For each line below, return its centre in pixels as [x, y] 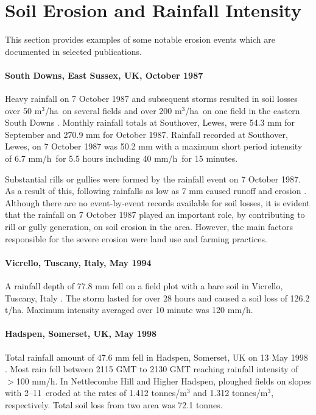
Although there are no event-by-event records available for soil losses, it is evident [157, 202]
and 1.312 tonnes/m [230, 393]
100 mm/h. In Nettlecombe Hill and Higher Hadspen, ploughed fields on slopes [163, 381]
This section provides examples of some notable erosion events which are [140, 39]
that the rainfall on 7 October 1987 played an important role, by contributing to [155, 215]
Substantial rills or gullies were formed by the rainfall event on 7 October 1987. [153, 179]
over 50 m [23, 110]
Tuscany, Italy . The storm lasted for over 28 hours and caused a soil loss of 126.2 [157, 298]
